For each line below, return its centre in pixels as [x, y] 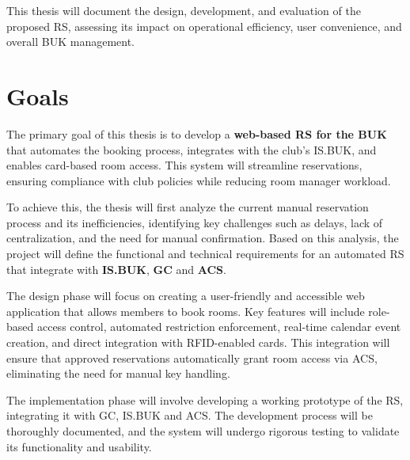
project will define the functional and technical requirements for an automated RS [205, 254]
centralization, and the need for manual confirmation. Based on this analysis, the [203, 238]
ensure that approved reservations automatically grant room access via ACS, [192, 357]
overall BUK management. [70, 42]
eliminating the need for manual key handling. [118, 373]
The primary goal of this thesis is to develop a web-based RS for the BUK [197, 133]
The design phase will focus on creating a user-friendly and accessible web [186, 296]
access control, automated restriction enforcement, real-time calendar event [219, 327]
